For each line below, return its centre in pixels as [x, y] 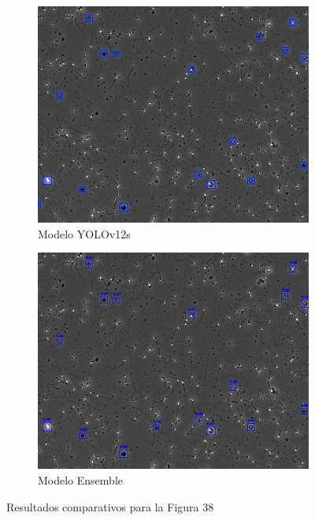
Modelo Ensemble [80, 480]
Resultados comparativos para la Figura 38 [110, 506]
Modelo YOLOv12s [84, 233]
